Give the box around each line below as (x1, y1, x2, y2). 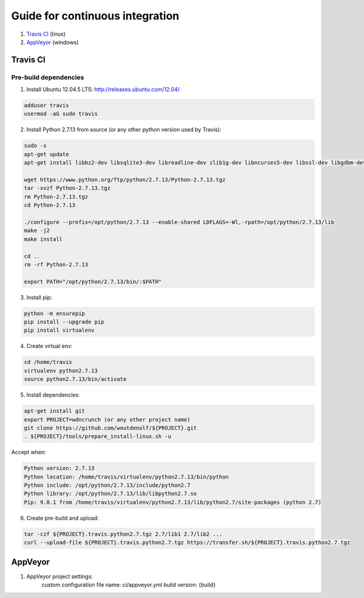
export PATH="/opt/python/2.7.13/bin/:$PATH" (24, 278, 162, 285)
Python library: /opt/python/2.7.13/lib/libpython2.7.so (24, 490, 197, 497)
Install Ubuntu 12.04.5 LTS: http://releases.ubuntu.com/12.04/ (26, 86, 180, 93)
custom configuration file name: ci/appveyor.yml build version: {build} (41, 581, 216, 588)
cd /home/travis (24, 358, 73, 366)
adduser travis (24, 102, 69, 109)
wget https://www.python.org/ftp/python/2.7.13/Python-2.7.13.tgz (24, 176, 226, 183)
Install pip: (26, 294, 53, 301)
